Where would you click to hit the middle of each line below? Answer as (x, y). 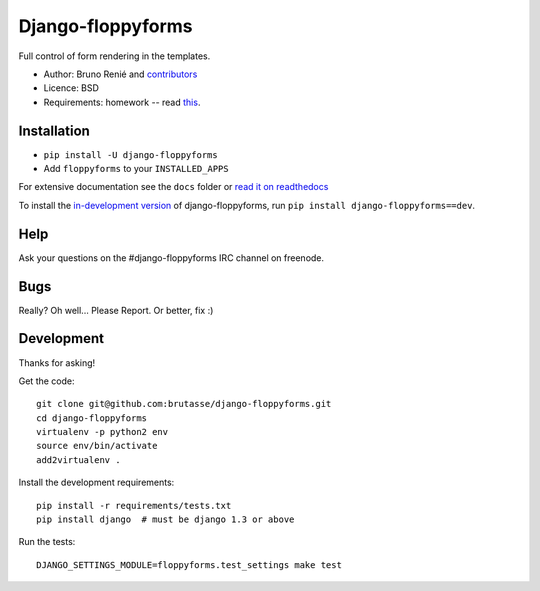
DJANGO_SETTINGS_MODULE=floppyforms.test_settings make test (189, 564)
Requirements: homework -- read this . (122, 102)
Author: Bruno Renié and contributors (120, 74)
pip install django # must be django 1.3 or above (165, 519)
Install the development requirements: (96, 482)
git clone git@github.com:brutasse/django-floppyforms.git (184, 404)
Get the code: (46, 381)
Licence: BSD (71, 88)
